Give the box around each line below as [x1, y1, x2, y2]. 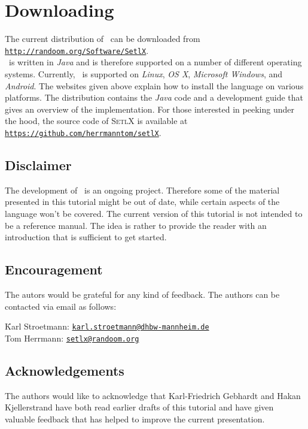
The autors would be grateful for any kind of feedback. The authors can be [5, 288, 280, 300]
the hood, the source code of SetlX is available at [5, 114, 188, 127]
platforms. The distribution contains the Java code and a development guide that [5, 91, 303, 104]
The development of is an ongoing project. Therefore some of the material [5, 183, 280, 196]
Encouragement [5, 260, 103, 279]
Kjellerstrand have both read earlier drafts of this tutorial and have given [5, 401, 274, 413]
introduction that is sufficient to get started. [5, 231, 167, 243]
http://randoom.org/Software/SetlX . [5, 44, 149, 56]
